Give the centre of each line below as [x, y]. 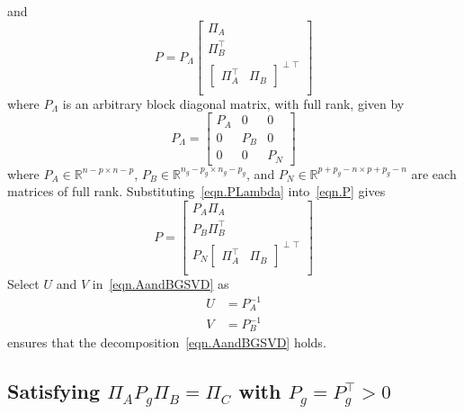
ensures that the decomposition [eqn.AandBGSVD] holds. [167, 342]
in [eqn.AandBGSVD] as [161, 283]
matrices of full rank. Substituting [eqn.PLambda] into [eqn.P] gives [196, 191]
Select [23, 283]
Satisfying [54, 391]
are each [434, 173]
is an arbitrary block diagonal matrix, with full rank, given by [233, 103]
